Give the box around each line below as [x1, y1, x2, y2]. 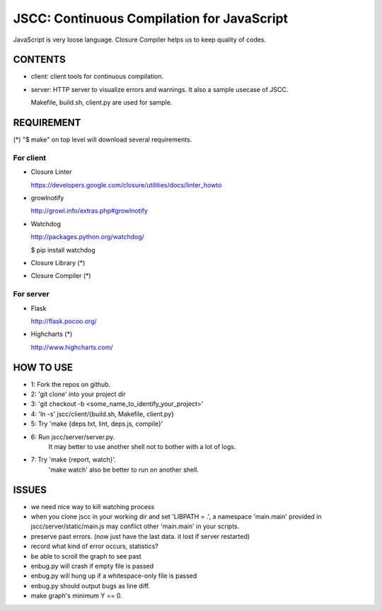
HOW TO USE [13, 361, 74, 373]
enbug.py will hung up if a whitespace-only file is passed [30, 571, 197, 580]
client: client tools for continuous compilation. [30, 72, 164, 81]
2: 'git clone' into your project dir [30, 390, 127, 399]
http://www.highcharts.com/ [30, 343, 113, 351]
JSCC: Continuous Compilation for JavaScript [13, 11, 289, 26]
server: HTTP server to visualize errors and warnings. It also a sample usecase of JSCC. [30, 85, 289, 93]
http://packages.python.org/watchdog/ [30, 233, 145, 241]
